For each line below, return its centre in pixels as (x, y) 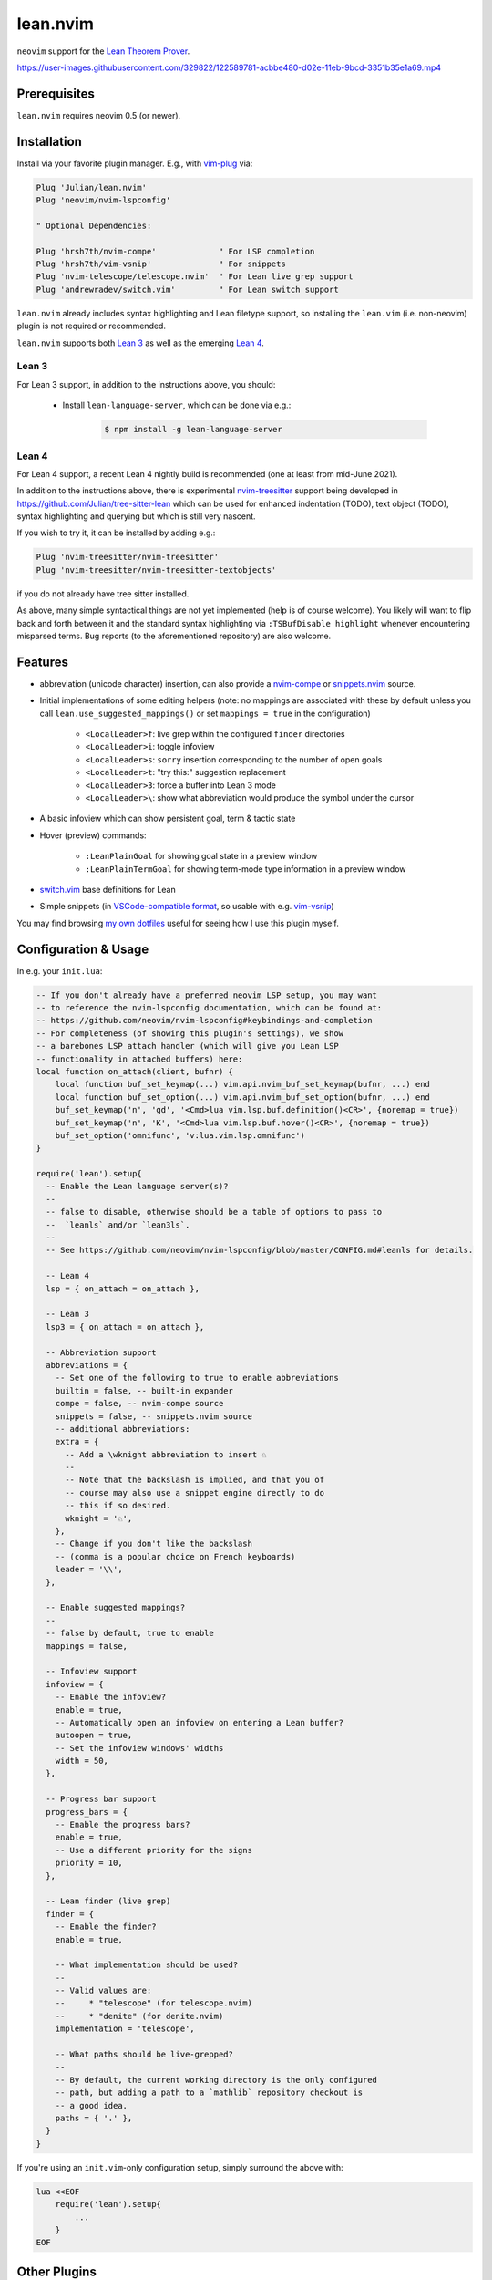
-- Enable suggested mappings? (116, 1608)
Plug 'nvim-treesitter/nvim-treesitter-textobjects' (156, 570)
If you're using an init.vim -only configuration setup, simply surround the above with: (180, 2167)
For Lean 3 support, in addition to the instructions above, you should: (146, 384)
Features (42, 662)
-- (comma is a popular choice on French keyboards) (175, 1556)
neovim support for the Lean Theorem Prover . (103, 51)
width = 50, (82, 1761)
